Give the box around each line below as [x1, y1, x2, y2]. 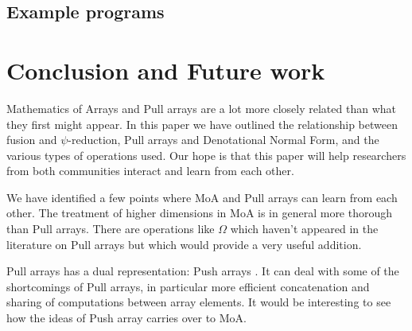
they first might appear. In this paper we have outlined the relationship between [6, 115, 398, 132]
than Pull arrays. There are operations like [6, 220, 215, 237]
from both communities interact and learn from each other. [6, 162, 294, 179]
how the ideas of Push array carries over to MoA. [6, 310, 247, 326]
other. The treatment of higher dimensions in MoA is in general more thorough [6, 204, 393, 221]
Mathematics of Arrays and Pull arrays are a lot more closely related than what [6, 99, 396, 116]
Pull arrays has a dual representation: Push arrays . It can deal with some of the [6, 263, 399, 279]
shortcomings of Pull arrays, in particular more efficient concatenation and [6, 278, 370, 294]
